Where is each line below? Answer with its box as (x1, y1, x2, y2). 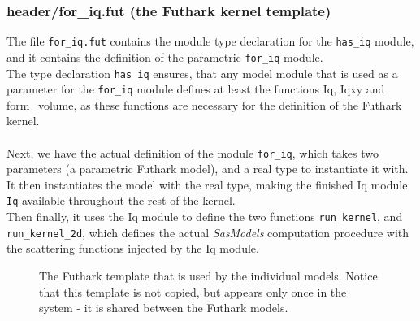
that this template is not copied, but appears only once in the (39, 283, 347, 300)
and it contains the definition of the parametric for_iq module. (6, 48, 323, 65)
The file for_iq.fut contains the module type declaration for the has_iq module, (6, 33, 414, 50)
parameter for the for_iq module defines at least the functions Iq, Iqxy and (6, 80, 385, 98)
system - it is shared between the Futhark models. (39, 299, 288, 316)
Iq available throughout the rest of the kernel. (6, 192, 236, 209)
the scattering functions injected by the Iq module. (6, 240, 259, 257)
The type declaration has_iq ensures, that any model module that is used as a (6, 64, 398, 81)
